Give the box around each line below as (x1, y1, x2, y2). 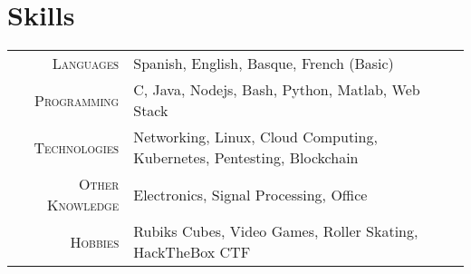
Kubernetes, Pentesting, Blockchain (133, 147, 359, 169)
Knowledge (47, 194, 120, 216)
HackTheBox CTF (133, 241, 251, 263)
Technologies (34, 136, 120, 158)
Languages (52, 53, 120, 74)
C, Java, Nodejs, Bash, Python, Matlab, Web (133, 79, 420, 101)
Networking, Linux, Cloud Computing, (133, 126, 378, 148)
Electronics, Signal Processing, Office (133, 183, 368, 205)
